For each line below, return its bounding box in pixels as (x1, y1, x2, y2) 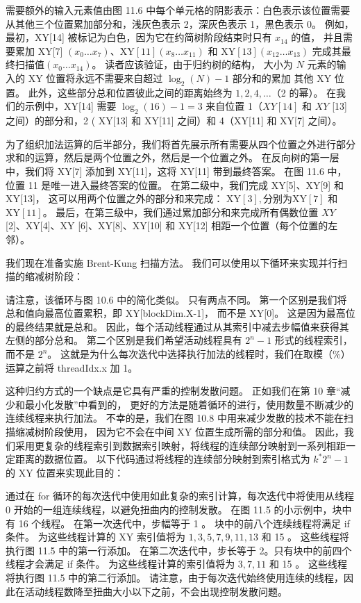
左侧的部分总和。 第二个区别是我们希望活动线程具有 (6, 333, 242, 347)
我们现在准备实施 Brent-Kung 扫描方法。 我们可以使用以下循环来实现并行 (6, 255, 338, 270)
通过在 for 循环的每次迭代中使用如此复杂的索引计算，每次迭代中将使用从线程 (6, 488, 355, 503)
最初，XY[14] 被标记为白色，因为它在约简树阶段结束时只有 (6, 30, 272, 44)
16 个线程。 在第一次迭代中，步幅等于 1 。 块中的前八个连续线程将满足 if (18, 515, 350, 530)
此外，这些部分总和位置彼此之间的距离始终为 (28, 85, 233, 99)
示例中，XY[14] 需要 (24, 99, 117, 113)
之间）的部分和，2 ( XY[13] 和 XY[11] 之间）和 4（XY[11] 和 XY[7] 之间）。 (6, 113, 342, 128)
